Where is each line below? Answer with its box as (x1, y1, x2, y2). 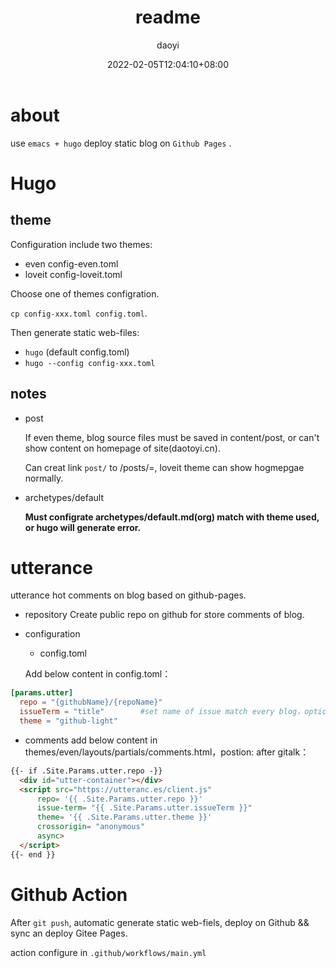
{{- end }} (10, 849, 56, 860)
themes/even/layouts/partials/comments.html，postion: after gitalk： (24, 746, 310, 758)
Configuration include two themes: (10, 238, 153, 250)
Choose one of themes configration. (10, 287, 160, 300)
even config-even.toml (24, 257, 119, 270)
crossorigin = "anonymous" (36, 822, 145, 832)
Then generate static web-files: (10, 326, 140, 338)
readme (135, 6, 201, 29)
